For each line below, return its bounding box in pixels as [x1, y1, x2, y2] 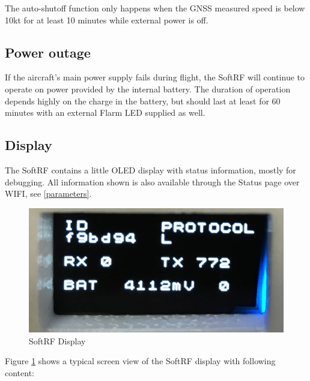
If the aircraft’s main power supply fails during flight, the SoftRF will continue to [5, 71, 305, 83]
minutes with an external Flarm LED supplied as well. [5, 106, 205, 119]
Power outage [5, 43, 91, 61]
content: [5, 366, 34, 379]
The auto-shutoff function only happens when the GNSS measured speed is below [5, 2, 305, 14]
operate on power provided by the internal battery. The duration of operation [5, 82, 291, 95]
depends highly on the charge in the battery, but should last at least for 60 [5, 94, 281, 107]
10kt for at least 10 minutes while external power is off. [5, 13, 208, 26]
